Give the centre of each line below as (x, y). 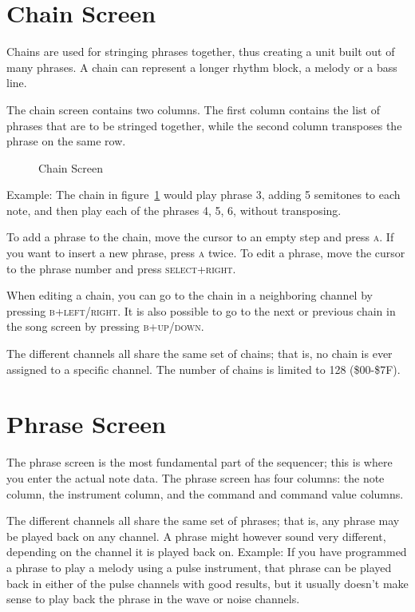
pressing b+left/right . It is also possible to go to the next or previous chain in (201, 310)
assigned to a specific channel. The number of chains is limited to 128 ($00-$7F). (204, 369)
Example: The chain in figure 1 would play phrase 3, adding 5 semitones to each (204, 195)
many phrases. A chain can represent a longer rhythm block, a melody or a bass (202, 67)
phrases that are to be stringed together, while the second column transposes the (204, 125)
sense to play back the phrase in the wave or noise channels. (153, 599)
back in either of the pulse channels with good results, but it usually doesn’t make (207, 583)
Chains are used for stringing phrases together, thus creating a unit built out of (201, 52)
